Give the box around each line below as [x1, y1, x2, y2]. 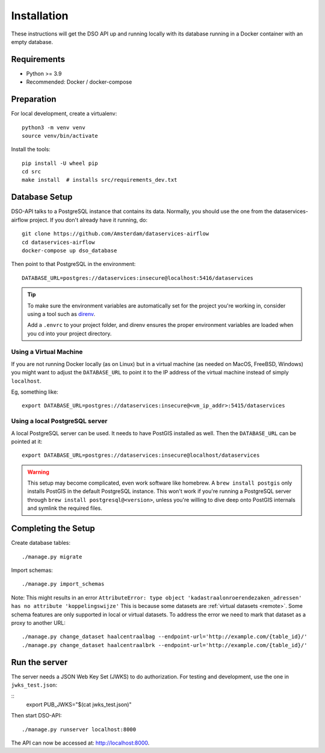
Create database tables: [11, 539, 71, 547]
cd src [22, 169, 42, 175]
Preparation [11, 94, 57, 105]
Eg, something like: [11, 388, 58, 395]
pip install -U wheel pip [22, 160, 99, 167]
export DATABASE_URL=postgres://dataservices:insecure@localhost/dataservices [22, 452, 260, 459]
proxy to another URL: [11, 619, 66, 626]
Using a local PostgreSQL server [11, 417, 108, 426]
